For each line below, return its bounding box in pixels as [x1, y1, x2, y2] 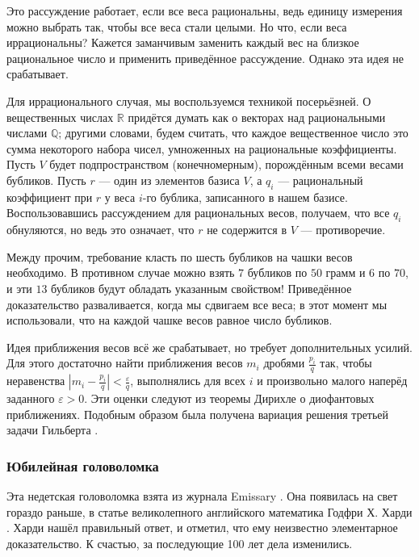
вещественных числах [6, 108, 114, 125]
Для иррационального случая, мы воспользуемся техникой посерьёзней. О [6, 92, 371, 109]
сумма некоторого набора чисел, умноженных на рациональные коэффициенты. [6, 140, 397, 157]
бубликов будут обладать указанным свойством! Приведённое [51, 279, 352, 296]
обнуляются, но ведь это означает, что [6, 221, 195, 238]
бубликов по [247, 264, 308, 281]
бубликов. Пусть [6, 171, 86, 188]
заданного [6, 390, 55, 407]
